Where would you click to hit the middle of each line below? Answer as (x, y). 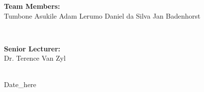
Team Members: (32, 6)
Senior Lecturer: (32, 48)
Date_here (20, 84)
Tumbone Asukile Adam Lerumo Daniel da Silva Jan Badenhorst (102, 15)
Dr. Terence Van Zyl (35, 58)
